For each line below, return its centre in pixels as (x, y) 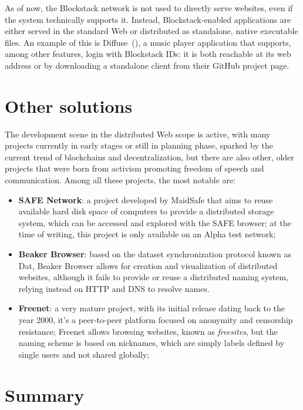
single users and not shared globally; (84, 354)
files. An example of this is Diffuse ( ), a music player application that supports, (148, 42)
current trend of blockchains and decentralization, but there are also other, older (149, 157)
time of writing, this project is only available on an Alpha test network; (147, 234)
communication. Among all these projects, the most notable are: (120, 180)
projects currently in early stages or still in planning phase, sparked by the (139, 145)
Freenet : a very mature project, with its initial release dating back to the (152, 308)
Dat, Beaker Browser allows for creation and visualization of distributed (148, 265)
